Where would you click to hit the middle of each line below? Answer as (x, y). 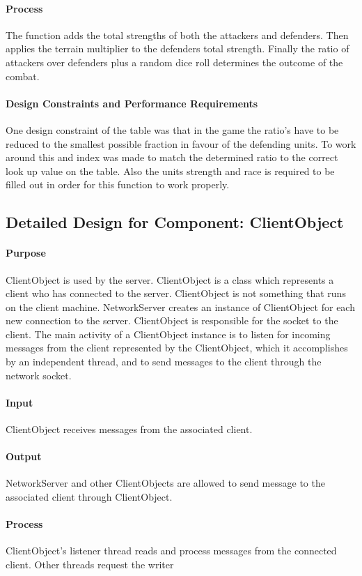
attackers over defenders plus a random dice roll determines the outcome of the (174, 62)
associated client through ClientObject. (89, 497)
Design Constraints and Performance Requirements (132, 103)
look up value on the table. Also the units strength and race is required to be (170, 170)
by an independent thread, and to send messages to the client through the (164, 362)
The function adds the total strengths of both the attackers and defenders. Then (177, 35)
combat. (23, 76)
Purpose (26, 253)
